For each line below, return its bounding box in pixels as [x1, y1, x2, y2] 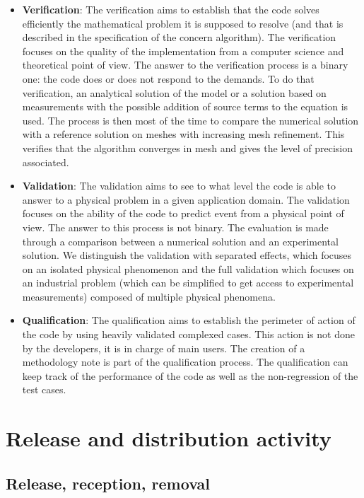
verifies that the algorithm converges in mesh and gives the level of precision [22, 140, 353, 155]
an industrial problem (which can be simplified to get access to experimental [22, 275, 354, 290]
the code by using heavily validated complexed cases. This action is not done [22, 327, 355, 342]
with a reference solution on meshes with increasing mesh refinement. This [22, 127, 345, 141]
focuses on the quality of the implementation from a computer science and [22, 43, 344, 58]
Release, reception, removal [6, 472, 210, 494]
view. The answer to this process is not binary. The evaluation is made [22, 219, 329, 234]
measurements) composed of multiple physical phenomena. [22, 289, 276, 303]
